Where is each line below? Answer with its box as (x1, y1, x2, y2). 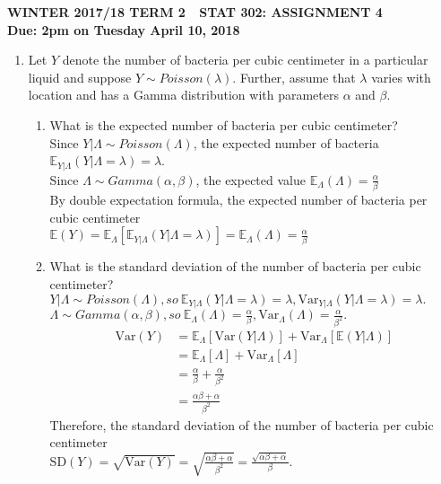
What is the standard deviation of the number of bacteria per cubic (49, 257, 421, 276)
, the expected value (195, 170, 306, 189)
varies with (371, 67, 431, 86)
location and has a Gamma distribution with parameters (28, 85, 339, 104)
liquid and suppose (28, 67, 132, 86)
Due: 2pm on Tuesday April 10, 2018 (7, 20, 240, 39)
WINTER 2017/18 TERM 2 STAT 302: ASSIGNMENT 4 (7, 3, 383, 21)
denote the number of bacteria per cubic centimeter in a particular (62, 50, 428, 69)
